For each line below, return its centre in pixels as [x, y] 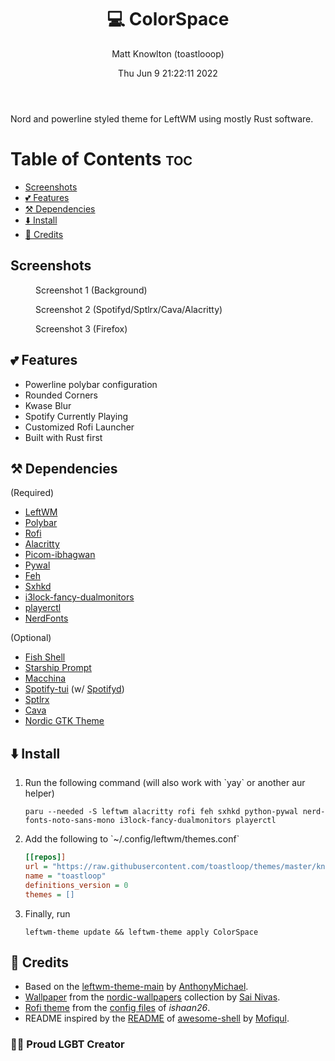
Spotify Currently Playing [76, 416]
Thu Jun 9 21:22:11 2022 [168, 73]
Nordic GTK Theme [64, 721]
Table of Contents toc [101, 159]
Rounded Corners [61, 395]
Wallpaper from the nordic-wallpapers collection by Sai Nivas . [152, 997]
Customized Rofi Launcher [79, 427]
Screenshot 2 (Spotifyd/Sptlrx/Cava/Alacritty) [129, 309]
